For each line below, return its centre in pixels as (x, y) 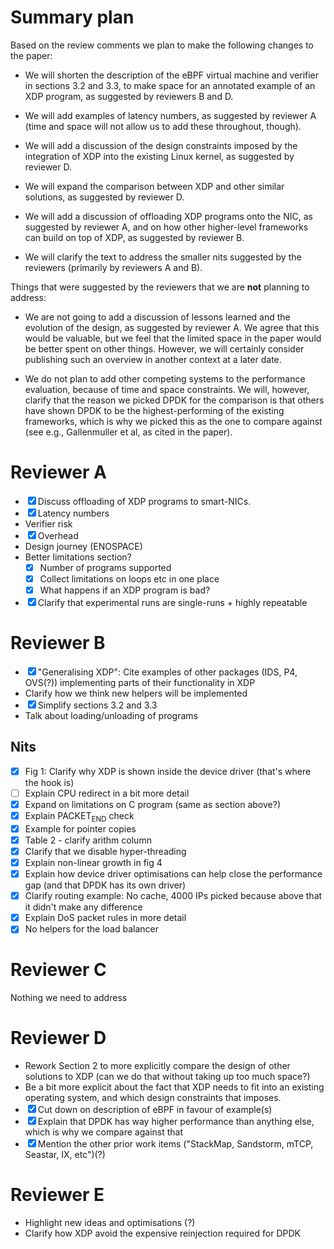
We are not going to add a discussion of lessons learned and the (157, 317)
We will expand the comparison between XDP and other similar (154, 186)
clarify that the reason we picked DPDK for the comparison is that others (174, 400)
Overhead (58, 535)
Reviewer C (58, 970)
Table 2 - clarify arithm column (88, 840)
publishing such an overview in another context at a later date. (153, 359)
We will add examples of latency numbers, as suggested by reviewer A (170, 115)
